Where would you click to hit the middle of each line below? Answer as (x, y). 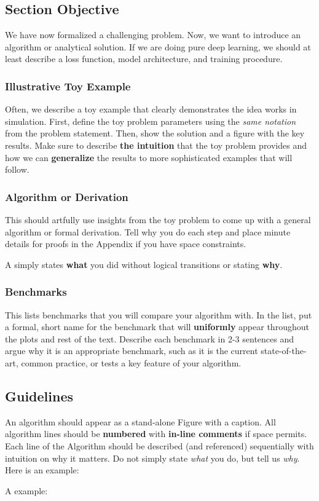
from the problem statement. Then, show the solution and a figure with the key (155, 133)
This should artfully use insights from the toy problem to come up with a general (158, 219)
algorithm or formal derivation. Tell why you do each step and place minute (148, 231)
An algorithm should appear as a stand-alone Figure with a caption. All (140, 421)
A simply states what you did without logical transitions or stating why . (144, 264)
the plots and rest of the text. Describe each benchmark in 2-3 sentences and (150, 338)
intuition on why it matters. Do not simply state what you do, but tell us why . (152, 458)
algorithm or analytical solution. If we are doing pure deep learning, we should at (158, 46)
